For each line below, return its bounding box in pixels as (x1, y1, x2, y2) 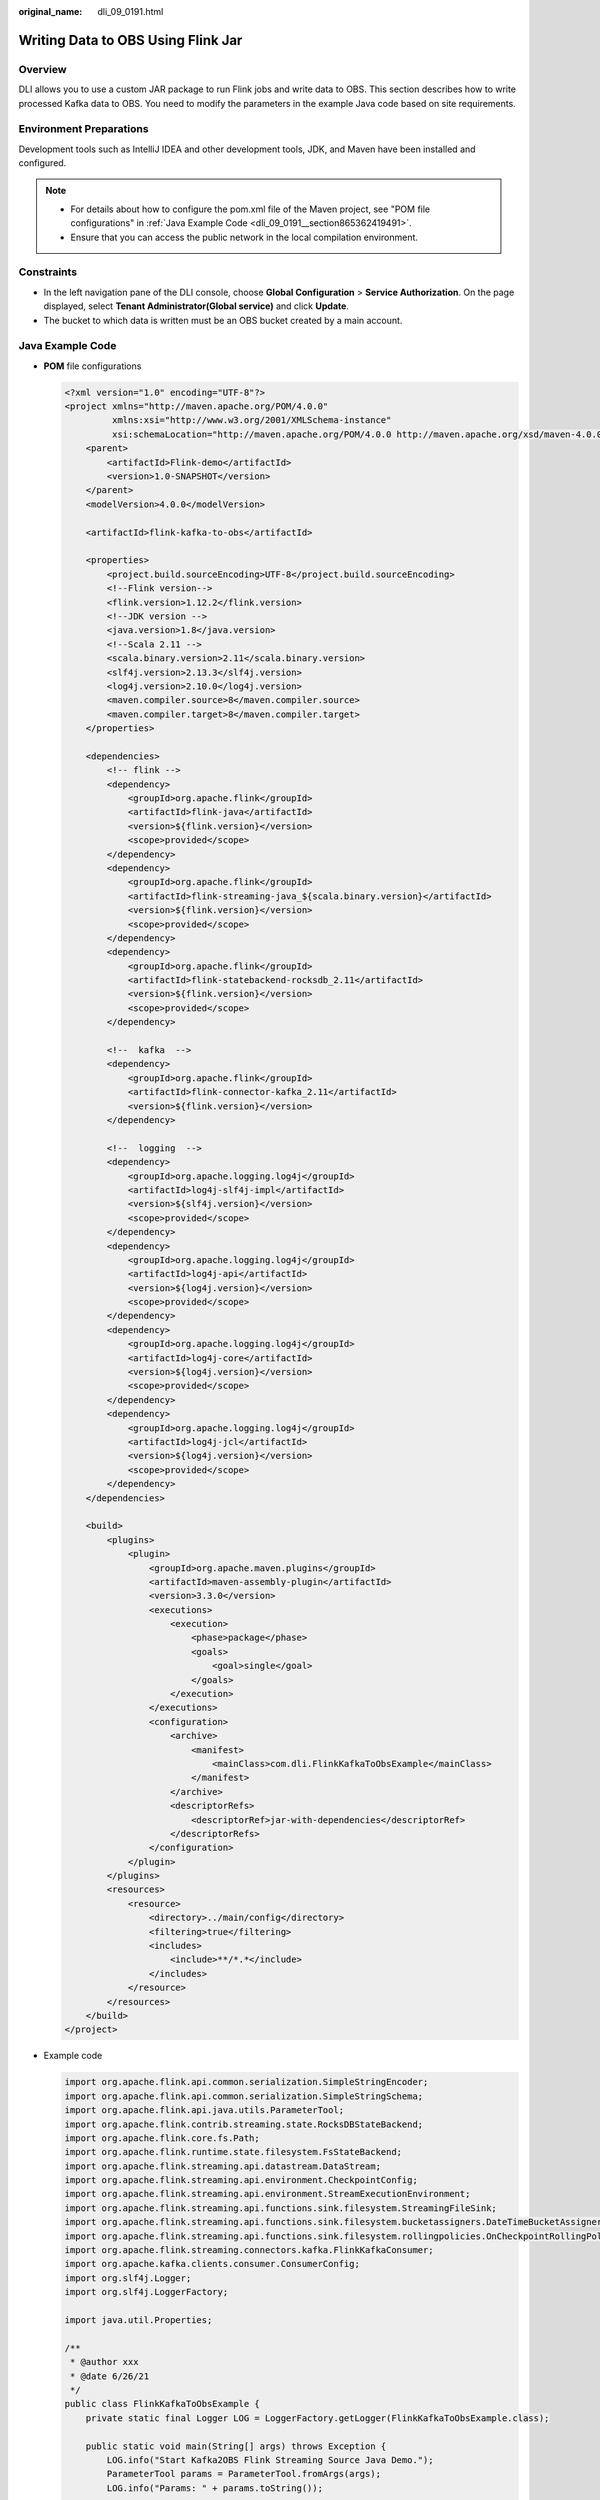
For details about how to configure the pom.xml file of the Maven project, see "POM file (70, 203, 431, 215)
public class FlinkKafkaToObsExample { (64, 2398, 260, 2410)
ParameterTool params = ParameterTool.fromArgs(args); (106, 2468, 382, 2480)
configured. (18, 157, 67, 169)
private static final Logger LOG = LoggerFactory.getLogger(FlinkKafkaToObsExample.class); (85, 2412, 550, 2424)
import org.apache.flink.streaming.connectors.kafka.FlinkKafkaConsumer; (64, 2245, 434, 2256)
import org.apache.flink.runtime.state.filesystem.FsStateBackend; (64, 2146, 403, 2158)
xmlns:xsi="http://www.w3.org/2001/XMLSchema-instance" (111, 415, 392, 426)
